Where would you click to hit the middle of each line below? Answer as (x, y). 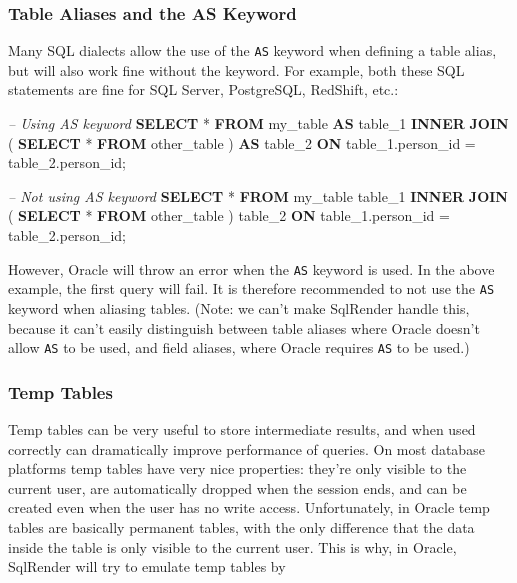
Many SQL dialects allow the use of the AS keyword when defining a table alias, (252, 50)
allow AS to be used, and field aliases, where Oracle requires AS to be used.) (239, 347)
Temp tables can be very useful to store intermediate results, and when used (242, 429)
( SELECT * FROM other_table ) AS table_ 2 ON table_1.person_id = (242, 142)
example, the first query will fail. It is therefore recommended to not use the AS (251, 288)
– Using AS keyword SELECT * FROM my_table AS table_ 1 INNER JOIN (258, 123)
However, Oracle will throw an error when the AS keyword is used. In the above (251, 268)
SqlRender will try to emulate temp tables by (147, 566)
